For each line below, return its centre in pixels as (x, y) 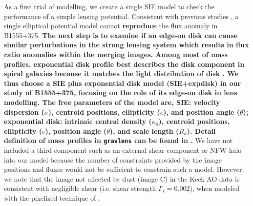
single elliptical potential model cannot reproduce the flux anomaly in (111, 26)
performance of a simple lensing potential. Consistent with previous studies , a (121, 16)
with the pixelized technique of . (52, 197)
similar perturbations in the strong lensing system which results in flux (126, 45)
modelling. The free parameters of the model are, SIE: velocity (112, 102)
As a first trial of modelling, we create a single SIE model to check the (109, 6)
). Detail (201, 131)
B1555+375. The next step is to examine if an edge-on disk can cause (121, 35)
